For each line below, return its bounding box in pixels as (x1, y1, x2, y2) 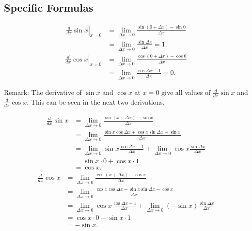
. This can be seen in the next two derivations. (27, 96, 165, 107)
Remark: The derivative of (4, 87, 82, 97)
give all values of (161, 87, 211, 97)
